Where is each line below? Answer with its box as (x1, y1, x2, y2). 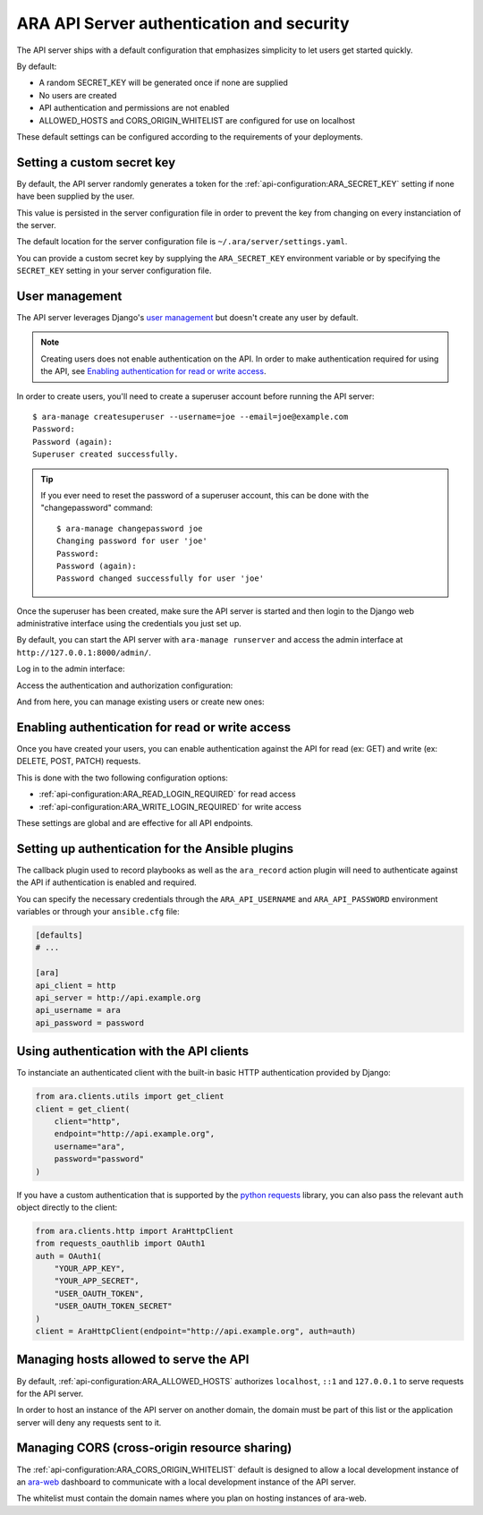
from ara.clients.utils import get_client (35, 1092, 225, 1102)
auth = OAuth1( (35, 1251, 102, 1261)
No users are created (38, 89, 117, 100)
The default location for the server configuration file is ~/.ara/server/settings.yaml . (16, 236, 348, 247)
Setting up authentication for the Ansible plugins (16, 841, 294, 856)
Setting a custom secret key (16, 155, 176, 170)
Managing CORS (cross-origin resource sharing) (16, 1441, 292, 1456)
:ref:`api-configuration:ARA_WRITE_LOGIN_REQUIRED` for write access (38, 801, 301, 812)
